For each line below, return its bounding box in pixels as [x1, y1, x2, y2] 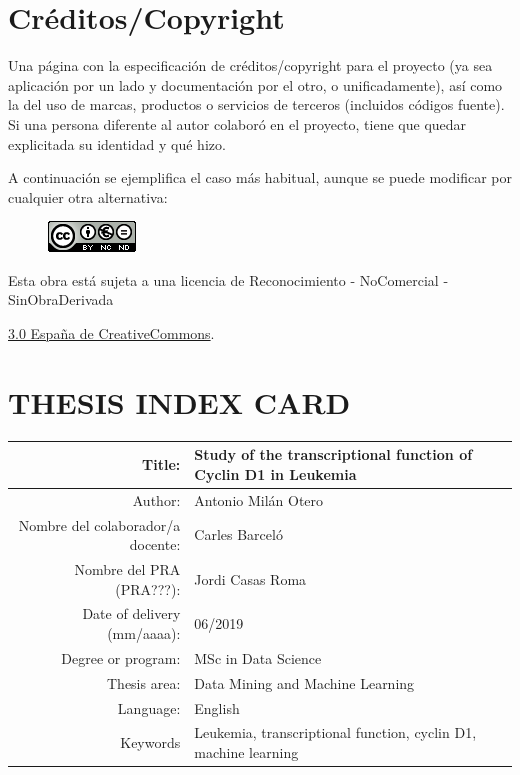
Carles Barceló [194, 524, 283, 545]
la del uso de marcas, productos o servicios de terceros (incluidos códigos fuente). [8, 94, 505, 115]
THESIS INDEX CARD [8, 381, 351, 422]
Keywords [120, 732, 181, 753]
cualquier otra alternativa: [8, 186, 168, 207]
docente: [129, 534, 181, 555]
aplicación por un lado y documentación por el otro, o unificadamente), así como [8, 74, 503, 95]
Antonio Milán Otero [194, 489, 324, 510]
